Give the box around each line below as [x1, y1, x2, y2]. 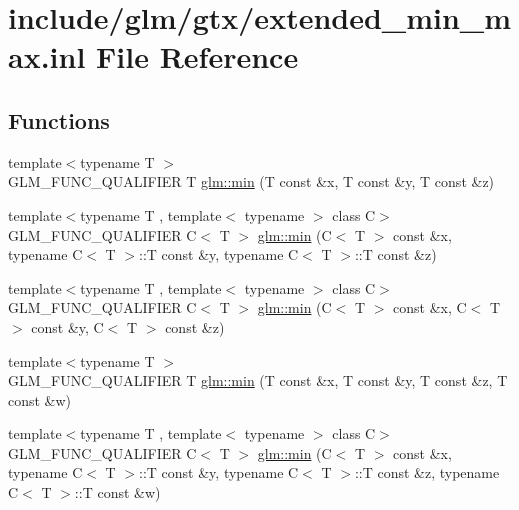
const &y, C [31, 316, 104, 337]
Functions [8, 104, 110, 135]
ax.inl [8, 36, 86, 77]
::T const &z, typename [354, 462, 500, 483]
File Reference [96, 36, 299, 77]
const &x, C [393, 297, 467, 318]
